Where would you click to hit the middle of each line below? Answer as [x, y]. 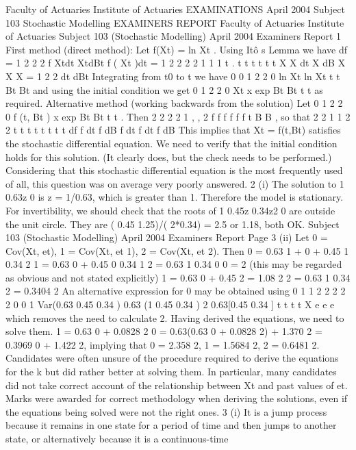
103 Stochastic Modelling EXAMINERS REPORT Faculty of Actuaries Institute [175, 22]
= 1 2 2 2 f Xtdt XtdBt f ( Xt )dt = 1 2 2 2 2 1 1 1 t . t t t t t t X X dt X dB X [176, 63]
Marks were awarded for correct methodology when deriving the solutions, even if [177, 398]
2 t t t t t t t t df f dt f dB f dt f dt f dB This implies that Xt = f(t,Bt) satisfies [173, 130]
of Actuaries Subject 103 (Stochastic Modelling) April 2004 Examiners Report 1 [174, 36]
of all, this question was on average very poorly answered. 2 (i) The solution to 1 [175, 183]
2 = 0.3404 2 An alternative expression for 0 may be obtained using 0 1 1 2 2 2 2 [176, 291]
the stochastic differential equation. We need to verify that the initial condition [171, 143]
